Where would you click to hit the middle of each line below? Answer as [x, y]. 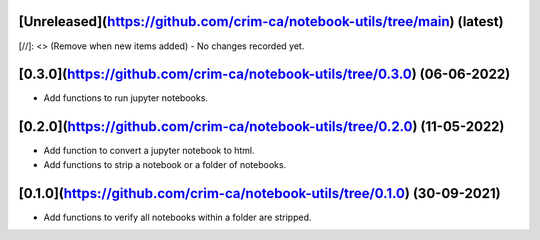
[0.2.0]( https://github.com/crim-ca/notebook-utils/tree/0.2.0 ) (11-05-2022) [261, 126]
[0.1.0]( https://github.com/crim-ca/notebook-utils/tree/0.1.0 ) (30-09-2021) [259, 193]
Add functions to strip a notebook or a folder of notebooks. [165, 164]
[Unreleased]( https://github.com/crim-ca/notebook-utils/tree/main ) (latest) [261, 21]
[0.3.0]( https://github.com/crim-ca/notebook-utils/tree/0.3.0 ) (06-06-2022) [264, 74]
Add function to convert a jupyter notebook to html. [149, 151]
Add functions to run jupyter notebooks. [126, 98]
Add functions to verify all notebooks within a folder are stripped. [177, 217]
